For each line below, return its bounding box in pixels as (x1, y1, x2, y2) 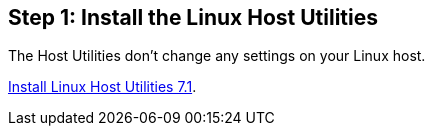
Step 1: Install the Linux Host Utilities (8, 5, 379, 30)
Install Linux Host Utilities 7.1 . (8, 78, 197, 96)
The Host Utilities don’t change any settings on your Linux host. (8, 47, 426, 65)
